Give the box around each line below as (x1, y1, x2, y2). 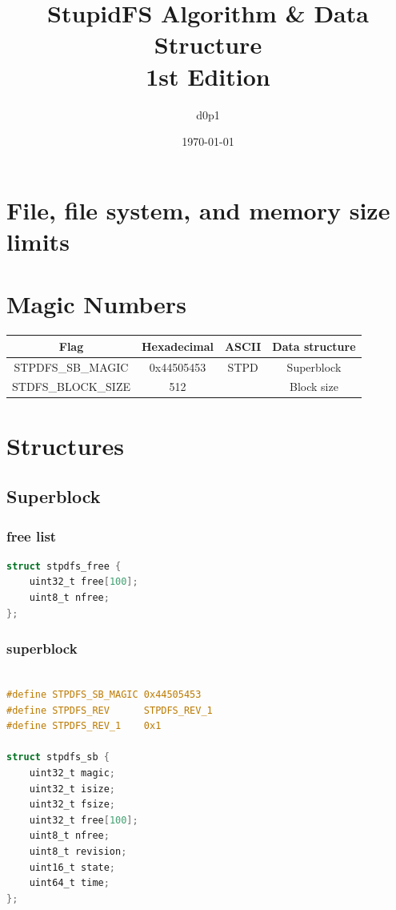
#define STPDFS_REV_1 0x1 (6, 720, 162, 732)
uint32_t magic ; (29, 767, 116, 779)
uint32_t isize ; (29, 783, 116, 795)
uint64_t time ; (29, 877, 110, 889)
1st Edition (146, 59, 270, 92)
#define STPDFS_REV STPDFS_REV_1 (6, 704, 213, 716)
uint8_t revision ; (29, 845, 127, 857)
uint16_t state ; (29, 861, 116, 873)
